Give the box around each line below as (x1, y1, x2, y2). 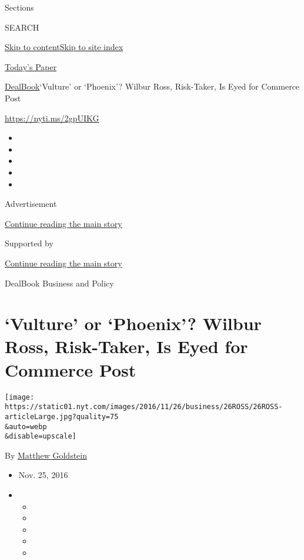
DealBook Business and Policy (5, 276, 114, 289)
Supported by (5, 237, 54, 249)
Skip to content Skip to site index (5, 41, 123, 53)
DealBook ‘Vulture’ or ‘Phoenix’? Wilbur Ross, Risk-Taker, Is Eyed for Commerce (5, 80, 300, 93)
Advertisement (5, 197, 57, 210)
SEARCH (5, 21, 39, 33)
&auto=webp (5, 422, 47, 431)
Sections (5, 1, 34, 13)
